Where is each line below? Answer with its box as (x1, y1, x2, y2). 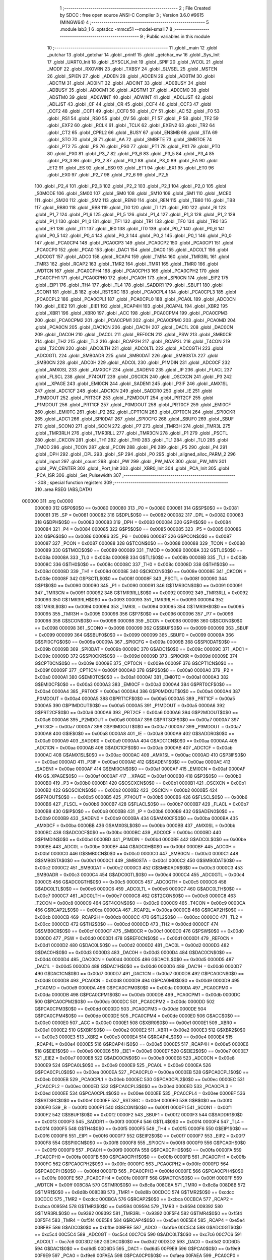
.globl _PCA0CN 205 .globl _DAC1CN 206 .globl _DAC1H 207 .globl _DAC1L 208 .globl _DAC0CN (34, 324, 234, 330)
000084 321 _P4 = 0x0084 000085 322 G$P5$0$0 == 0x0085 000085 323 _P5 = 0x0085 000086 (34, 526, 242, 532)
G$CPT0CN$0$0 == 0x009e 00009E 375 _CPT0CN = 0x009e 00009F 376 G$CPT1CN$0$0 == (34, 660, 234, 666)
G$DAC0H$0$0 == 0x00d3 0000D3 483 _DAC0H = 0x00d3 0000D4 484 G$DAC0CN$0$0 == (34, 949, 232, 955)
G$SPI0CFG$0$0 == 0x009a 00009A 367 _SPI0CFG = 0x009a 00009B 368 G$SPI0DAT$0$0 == (34, 639, 237, 645)
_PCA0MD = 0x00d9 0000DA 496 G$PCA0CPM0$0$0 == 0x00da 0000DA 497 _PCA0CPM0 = (34, 984, 233, 990)
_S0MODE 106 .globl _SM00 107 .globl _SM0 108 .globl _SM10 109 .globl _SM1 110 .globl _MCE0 (34, 190, 232, 196)
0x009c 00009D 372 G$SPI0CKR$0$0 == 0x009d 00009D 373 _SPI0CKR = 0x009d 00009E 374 (34, 653, 238, 659)
